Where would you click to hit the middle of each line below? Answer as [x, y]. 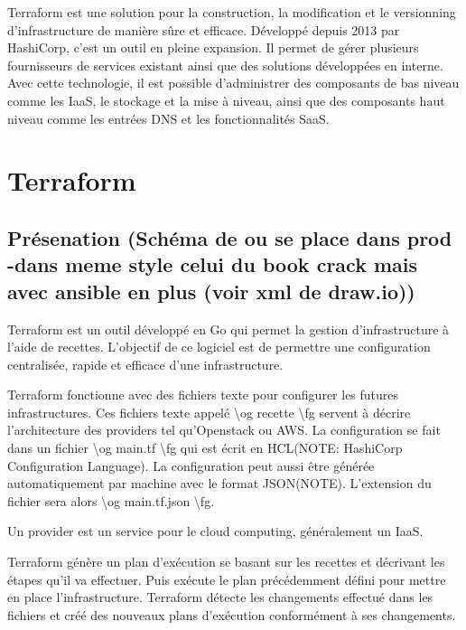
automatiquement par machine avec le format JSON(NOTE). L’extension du [219, 483]
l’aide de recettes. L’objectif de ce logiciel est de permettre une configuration [219, 347]
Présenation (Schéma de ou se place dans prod [230, 237]
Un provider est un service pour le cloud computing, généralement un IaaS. [215, 531]
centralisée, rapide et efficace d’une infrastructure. [145, 364]
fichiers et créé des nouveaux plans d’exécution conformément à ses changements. [232, 614]
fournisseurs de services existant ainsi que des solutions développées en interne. [225, 65]
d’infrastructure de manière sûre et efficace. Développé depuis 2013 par [204, 29]
